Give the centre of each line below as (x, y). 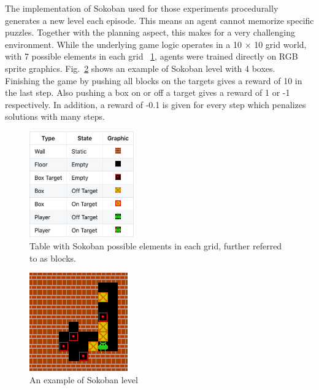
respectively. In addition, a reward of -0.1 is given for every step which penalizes (156, 104)
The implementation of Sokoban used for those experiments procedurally (142, 8)
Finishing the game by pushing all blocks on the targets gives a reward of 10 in (154, 80)
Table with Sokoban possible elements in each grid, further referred (156, 246)
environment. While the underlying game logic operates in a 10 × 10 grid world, (156, 44)
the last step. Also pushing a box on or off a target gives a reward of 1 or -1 (148, 92)
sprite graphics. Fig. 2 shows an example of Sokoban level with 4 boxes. (140, 68)
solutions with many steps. (55, 116)
